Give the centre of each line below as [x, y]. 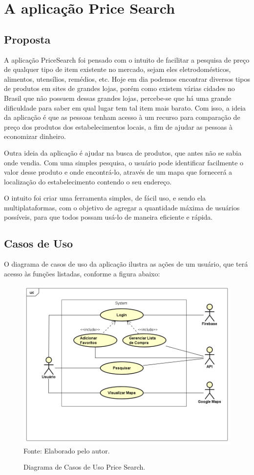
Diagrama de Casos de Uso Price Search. [85, 467]
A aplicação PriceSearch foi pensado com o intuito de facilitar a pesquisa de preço [127, 59]
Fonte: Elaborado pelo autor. [67, 450]
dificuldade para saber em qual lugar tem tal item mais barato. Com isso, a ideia [125, 107]
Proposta [27, 39]
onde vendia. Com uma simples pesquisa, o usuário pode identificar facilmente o [124, 162]
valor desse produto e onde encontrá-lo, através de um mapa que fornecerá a [118, 172]
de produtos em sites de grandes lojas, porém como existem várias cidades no [119, 88]
